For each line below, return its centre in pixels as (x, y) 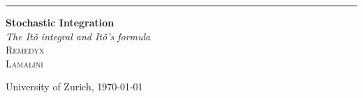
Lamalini (24, 63)
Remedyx (25, 50)
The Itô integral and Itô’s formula (78, 36)
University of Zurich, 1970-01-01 (74, 87)
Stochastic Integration (60, 22)
